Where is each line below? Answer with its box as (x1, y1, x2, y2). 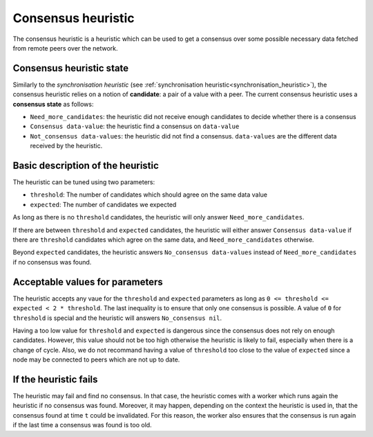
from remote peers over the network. (12, 44, 118, 52)
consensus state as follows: (12, 100, 94, 108)
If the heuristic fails (12, 373, 98, 385)
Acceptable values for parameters (12, 276, 164, 287)
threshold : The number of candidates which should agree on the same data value (30, 190, 267, 199)
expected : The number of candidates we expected (30, 200, 177, 208)
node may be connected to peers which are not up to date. (12, 355, 180, 364)
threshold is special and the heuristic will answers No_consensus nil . (12, 314, 222, 322)
